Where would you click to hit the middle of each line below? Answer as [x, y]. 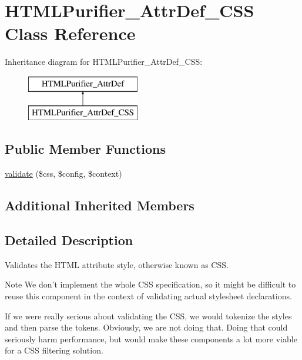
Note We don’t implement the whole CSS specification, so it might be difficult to [150, 284]
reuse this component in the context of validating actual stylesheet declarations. [148, 296]
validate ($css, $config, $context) [63, 174]
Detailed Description [69, 240]
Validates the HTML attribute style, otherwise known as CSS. [117, 264]
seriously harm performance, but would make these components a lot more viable [151, 338]
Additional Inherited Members [100, 205]
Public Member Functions [85, 149]
